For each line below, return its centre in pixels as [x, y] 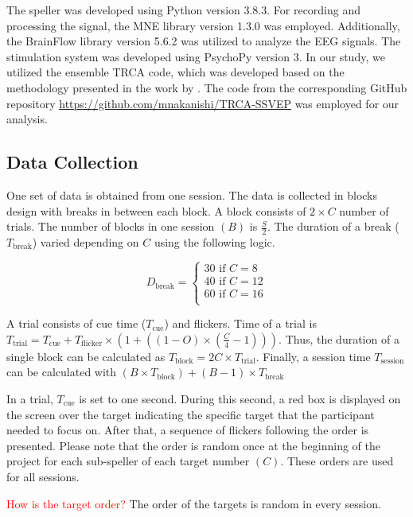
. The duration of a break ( [333, 226]
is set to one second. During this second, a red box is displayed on [240, 398]
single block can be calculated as [86, 356]
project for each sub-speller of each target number [128, 461]
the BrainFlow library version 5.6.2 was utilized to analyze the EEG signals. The [204, 41]
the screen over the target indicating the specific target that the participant [191, 414]
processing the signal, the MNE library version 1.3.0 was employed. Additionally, [203, 25]
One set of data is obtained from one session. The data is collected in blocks [192, 194]
